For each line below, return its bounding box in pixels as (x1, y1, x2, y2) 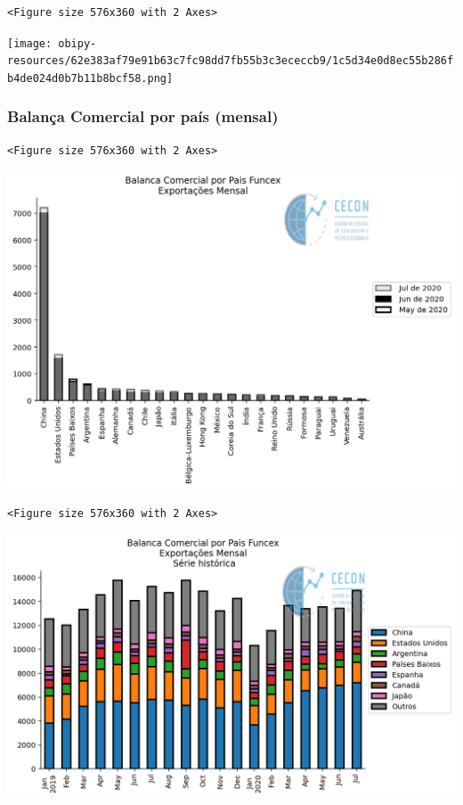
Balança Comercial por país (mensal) (7, 105, 279, 127)
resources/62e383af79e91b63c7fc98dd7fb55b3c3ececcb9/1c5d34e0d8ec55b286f (7, 54, 454, 68)
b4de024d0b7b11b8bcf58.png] (7, 71, 174, 85)
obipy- (58, 37, 97, 50)
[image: (7, 37, 53, 50)
